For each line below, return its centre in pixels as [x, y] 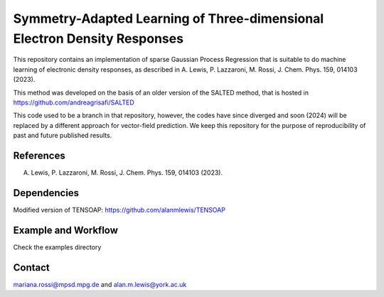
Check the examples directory [57, 247]
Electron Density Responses [98, 38]
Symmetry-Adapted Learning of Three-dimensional [169, 18]
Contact [31, 268]
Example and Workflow [66, 230]
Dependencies [46, 193]
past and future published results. [63, 136]
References [39, 155]
